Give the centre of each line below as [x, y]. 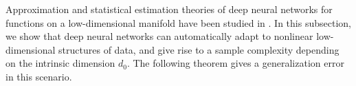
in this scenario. [39, 76]
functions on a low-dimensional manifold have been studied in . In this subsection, [178, 22]
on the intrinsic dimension [60, 63]
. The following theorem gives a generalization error [235, 63]
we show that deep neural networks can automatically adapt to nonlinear [159, 36]
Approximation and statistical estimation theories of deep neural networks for [169, 9]
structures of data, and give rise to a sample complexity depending [199, 49]
